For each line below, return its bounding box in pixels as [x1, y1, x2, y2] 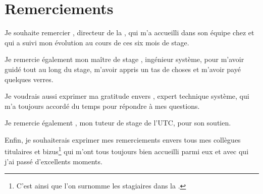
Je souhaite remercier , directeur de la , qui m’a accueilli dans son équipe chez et [5, 27, 254, 38]
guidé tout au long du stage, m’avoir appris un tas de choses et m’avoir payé [5, 63, 241, 74]
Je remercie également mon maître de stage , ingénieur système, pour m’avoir [5, 54, 244, 64]
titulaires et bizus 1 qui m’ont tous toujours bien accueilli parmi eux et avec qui [5, 145, 249, 157]
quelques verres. [5, 74, 54, 84]
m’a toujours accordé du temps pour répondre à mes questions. [5, 100, 200, 111]
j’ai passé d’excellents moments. [5, 156, 102, 166]
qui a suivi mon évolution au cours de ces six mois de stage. [5, 37, 189, 47]
